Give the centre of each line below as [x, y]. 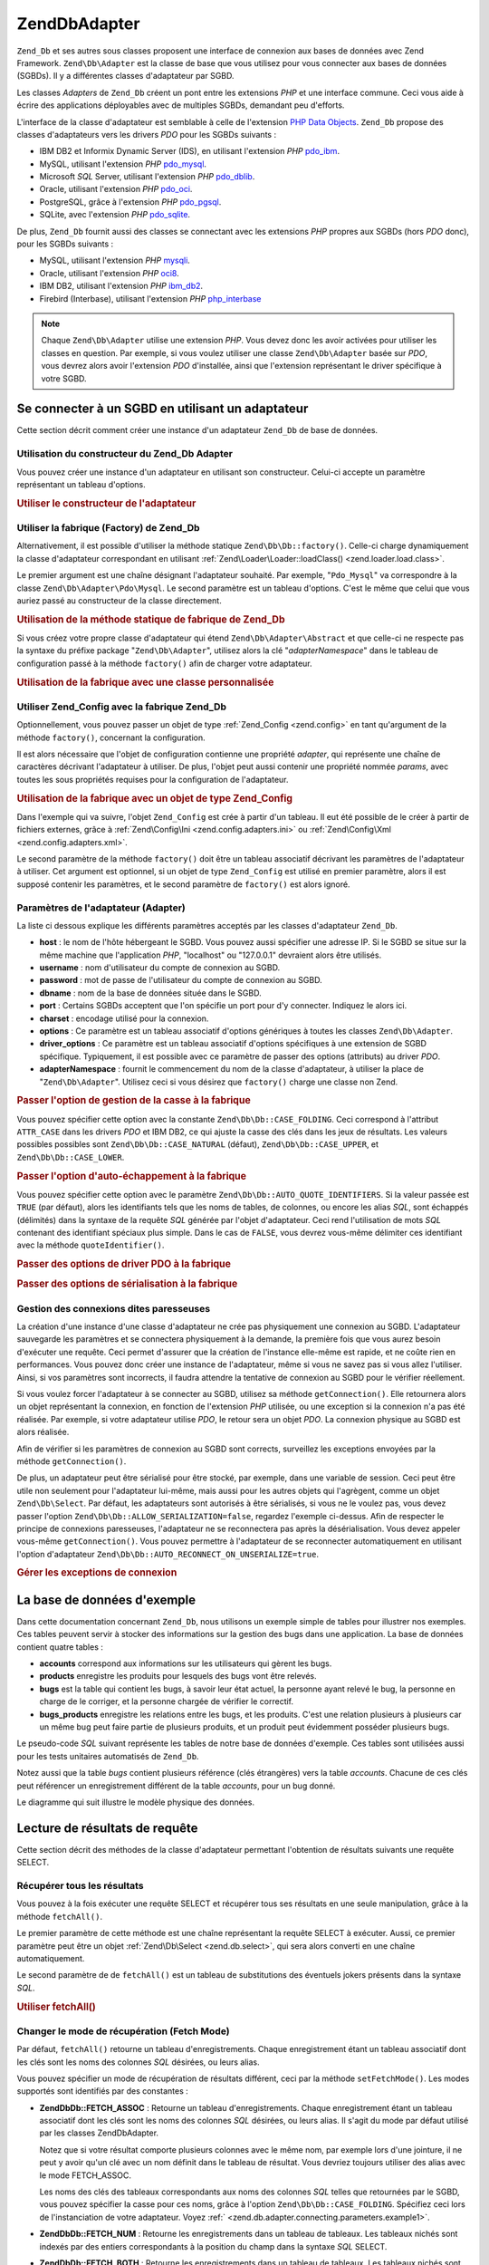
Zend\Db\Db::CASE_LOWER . [71, 1157]
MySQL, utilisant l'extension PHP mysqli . [115, 260]
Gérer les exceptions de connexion [97, 1573]
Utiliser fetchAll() [57, 2007]
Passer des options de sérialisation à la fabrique [127, 1284]
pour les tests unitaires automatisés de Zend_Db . [108, 1756]
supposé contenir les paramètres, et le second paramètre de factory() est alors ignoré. [183, 884]
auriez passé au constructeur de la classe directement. [119, 600]
